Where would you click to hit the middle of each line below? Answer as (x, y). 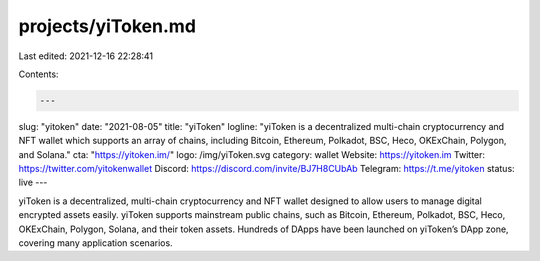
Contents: (38, 74)
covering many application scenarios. (96, 243)
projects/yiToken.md (107, 26)
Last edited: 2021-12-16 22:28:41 (86, 56)
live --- (33, 182)
